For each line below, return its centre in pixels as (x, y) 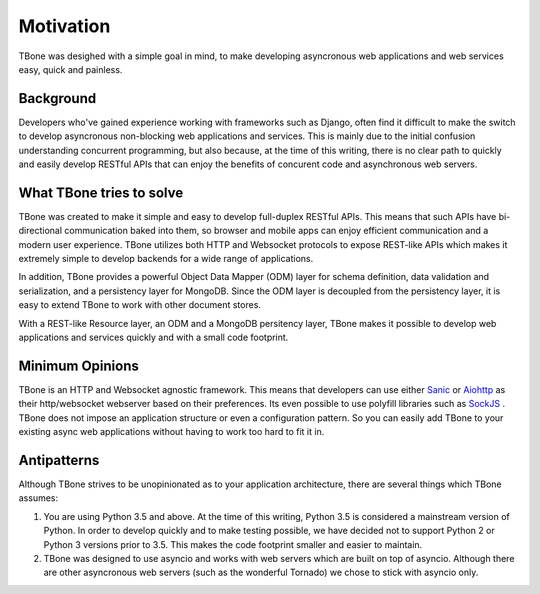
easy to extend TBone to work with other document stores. (140, 305)
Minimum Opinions (78, 365)
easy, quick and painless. (70, 69)
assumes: (38, 498)
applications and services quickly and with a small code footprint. (153, 337)
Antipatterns (59, 460)
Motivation (64, 26)
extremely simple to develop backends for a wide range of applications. (166, 259)
